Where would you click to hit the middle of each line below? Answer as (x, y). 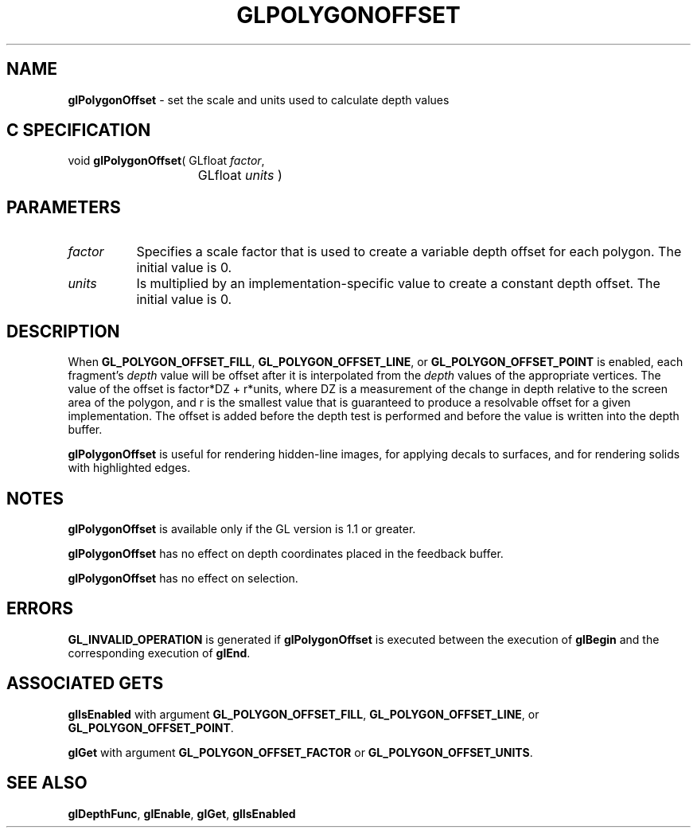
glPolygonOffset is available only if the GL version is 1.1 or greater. (242, 528)
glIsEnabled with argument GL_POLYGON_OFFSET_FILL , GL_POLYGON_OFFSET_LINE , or (304, 714)
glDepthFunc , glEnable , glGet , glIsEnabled (182, 813)
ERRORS (40, 609)
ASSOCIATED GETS (85, 684)
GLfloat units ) (240, 175)
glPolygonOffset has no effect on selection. (183, 578)
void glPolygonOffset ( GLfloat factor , (166, 161)
